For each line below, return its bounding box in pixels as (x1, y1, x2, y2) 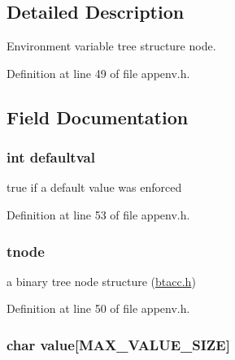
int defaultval (7, 147, 95, 167)
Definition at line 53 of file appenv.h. (7, 206, 190, 223)
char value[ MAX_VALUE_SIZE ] (7, 334, 230, 354)
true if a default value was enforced (7, 179, 182, 196)
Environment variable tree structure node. (7, 37, 216, 54)
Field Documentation (7, 104, 189, 129)
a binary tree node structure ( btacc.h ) (7, 272, 196, 289)
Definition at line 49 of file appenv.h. (7, 64, 190, 81)
